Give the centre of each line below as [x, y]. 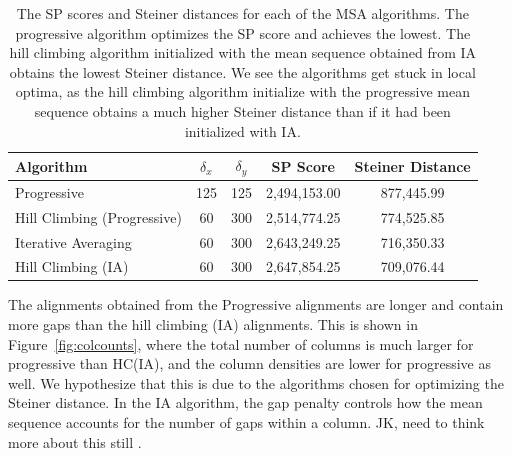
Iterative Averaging [73, 241]
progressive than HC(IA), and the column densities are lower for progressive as [249, 363]
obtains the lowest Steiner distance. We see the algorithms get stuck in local [242, 71]
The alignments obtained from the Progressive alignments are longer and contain [256, 304]
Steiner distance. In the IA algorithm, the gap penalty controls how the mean [245, 402]
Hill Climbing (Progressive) [98, 216]
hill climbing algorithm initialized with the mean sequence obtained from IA [243, 52]
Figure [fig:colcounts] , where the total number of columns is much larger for [241, 343]
